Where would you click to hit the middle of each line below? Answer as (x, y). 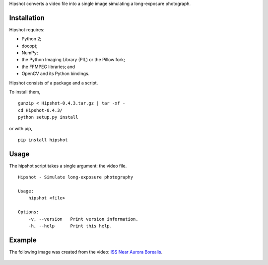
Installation (27, 18)
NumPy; (30, 53)
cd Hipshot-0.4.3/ (40, 110)
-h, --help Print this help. (70, 226)
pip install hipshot (43, 140)
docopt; (30, 46)
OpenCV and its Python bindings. (56, 74)
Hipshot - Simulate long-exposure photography (76, 177)
